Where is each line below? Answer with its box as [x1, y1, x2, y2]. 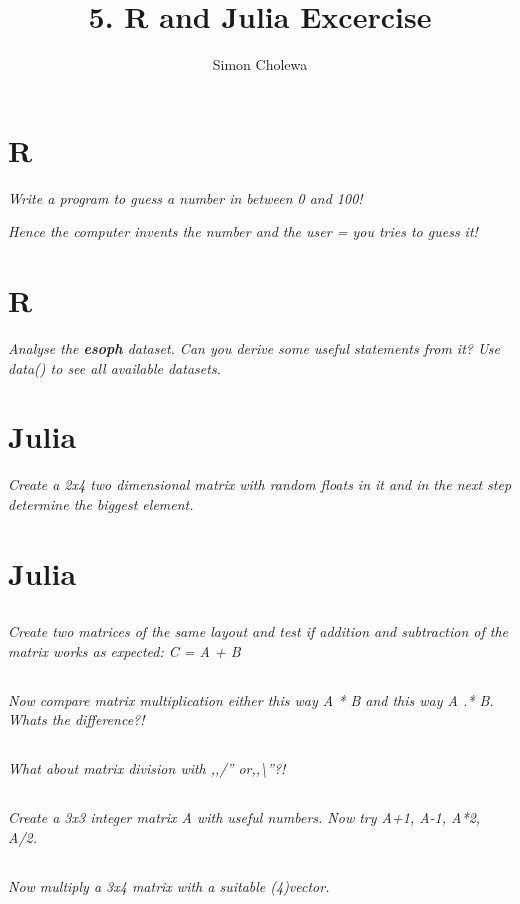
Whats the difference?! [8, 709, 145, 730]
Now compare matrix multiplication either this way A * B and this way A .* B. [8, 689, 494, 710]
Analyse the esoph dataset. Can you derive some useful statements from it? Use [8, 337, 500, 358]
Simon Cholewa [212, 54, 308, 75]
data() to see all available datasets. [8, 357, 221, 378]
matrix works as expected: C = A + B [8, 640, 241, 661]
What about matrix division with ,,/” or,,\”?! [8, 758, 286, 779]
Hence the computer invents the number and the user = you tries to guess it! [8, 221, 478, 242]
